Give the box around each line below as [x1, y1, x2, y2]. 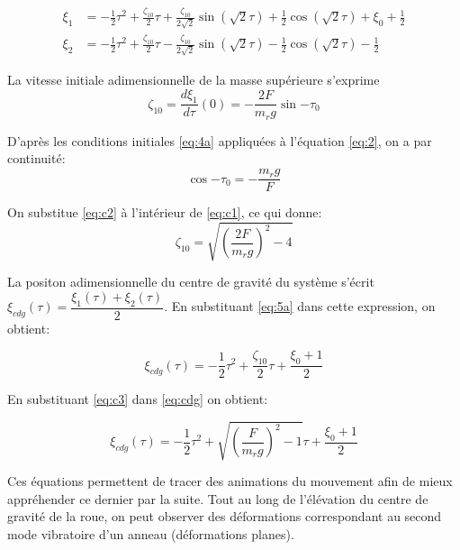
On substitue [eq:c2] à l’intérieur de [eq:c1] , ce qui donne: [7, 203, 322, 222]
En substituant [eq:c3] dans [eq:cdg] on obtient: [7, 390, 268, 408]
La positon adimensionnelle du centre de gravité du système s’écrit [7, 272, 374, 291]
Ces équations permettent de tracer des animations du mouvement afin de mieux [7, 472, 453, 490]
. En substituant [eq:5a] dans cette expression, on [164, 297, 436, 316]
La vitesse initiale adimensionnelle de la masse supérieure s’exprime [7, 70, 380, 88]
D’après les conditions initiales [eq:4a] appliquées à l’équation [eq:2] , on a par [7, 131, 432, 150]
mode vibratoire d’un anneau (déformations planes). [7, 525, 294, 544]
